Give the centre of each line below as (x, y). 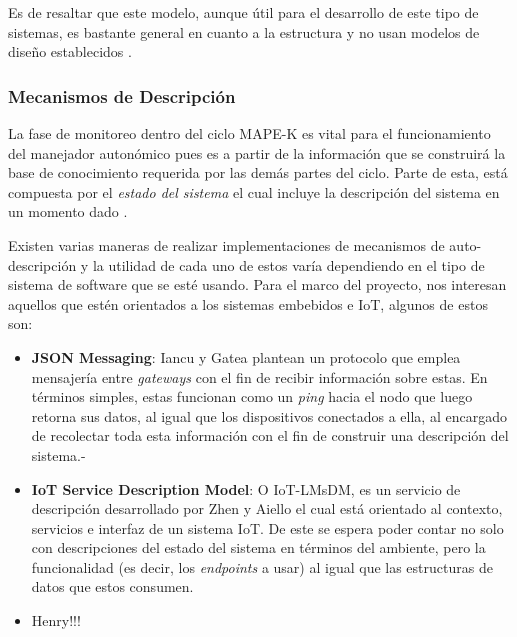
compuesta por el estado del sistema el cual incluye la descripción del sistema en (254, 191)
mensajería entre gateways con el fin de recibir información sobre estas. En (259, 376)
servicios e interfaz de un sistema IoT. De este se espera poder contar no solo (267, 527)
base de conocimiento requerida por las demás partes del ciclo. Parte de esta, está (258, 172)
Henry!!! (56, 620)
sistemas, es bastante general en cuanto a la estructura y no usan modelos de (244, 31)
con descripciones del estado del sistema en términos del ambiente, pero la (258, 547)
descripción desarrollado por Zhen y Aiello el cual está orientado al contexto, (267, 508)
